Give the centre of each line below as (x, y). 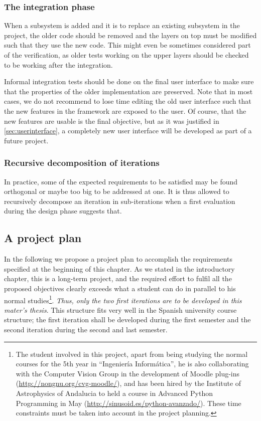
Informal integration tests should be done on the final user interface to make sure (129, 81)
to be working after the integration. (58, 64)
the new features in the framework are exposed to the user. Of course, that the (125, 111)
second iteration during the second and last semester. (86, 329)
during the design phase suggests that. (63, 211)
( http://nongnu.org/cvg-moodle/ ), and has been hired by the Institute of (128, 383)
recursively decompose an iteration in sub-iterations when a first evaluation (120, 201)
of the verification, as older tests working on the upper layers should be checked (126, 55)
